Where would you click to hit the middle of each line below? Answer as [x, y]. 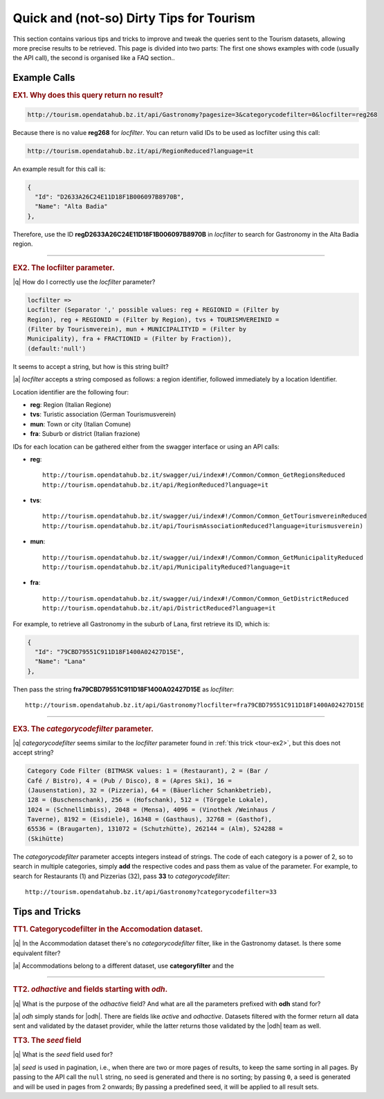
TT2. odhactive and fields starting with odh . [90, 990]
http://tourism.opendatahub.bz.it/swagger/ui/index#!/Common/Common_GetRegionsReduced [194, 475]
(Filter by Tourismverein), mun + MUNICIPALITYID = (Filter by [137, 329]
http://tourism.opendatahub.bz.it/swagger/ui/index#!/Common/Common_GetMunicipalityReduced [203, 557]
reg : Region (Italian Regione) [71, 404]
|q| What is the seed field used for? [63, 1055]
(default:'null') [57, 348]
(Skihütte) [46, 838]
